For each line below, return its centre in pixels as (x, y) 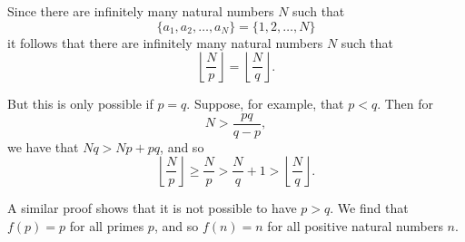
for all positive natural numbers (355, 226)
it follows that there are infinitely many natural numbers (165, 42)
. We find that (369, 208)
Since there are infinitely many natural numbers (141, 11)
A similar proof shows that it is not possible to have (152, 208)
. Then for (406, 104)
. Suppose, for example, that (265, 104)
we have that (43, 146)
